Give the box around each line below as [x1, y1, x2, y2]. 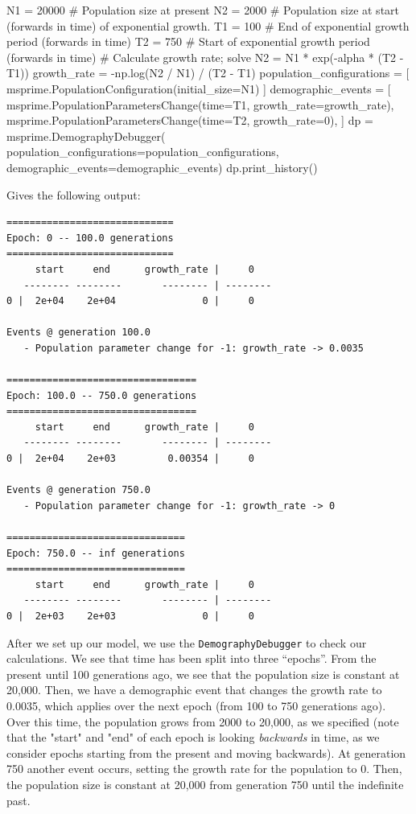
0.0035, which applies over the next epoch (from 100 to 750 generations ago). [6, 697, 386, 713]
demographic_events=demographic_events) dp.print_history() [6, 158, 318, 175]
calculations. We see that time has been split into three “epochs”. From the [6, 650, 377, 667]
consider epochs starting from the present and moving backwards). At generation [6, 744, 406, 761]
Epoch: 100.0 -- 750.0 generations [6, 389, 197, 401]
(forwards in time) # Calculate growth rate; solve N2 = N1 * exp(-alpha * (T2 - [6, 48, 404, 65]
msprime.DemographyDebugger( [6, 127, 166, 144]
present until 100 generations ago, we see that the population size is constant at [6, 665, 400, 682]
